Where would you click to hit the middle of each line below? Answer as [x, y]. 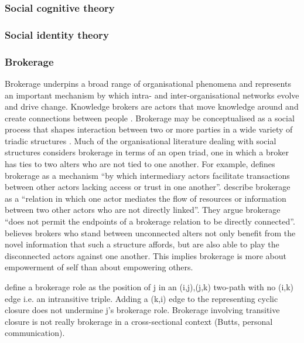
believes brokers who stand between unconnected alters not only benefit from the [150, 232]
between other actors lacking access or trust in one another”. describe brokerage [148, 187]
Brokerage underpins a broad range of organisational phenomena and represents [148, 83]
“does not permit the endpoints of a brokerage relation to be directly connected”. [150, 221]
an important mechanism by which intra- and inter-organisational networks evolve [152, 95]
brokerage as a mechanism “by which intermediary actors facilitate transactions [147, 175]
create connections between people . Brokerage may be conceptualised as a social [150, 118]
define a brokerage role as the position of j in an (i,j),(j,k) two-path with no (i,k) [149, 287]
